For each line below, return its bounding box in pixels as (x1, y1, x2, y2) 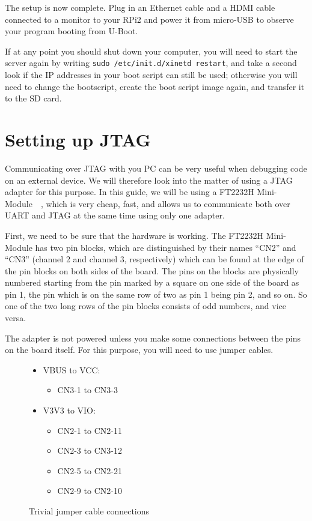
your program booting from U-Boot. (5, 25, 138, 37)
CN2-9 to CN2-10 (57, 484, 122, 497)
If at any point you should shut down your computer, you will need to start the (5, 44, 298, 57)
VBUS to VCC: (43, 363, 100, 376)
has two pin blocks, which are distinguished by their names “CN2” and (35, 241, 296, 253)
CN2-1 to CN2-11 (57, 424, 122, 436)
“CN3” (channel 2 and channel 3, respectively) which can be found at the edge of (5, 253, 304, 265)
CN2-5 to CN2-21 (57, 464, 122, 477)
